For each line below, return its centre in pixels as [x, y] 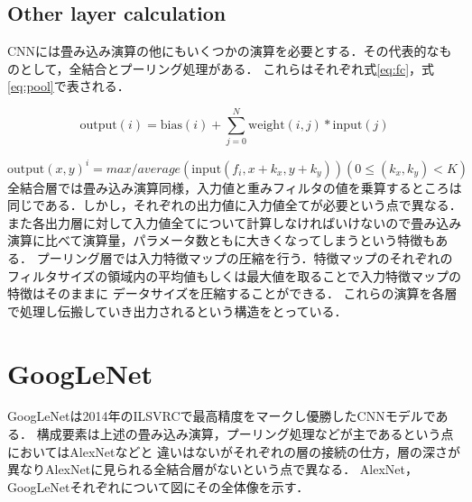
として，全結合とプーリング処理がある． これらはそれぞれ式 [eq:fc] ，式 [227, 68]
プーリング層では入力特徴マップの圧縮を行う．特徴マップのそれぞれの [245, 257]
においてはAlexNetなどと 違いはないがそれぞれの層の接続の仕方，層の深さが [234, 451]
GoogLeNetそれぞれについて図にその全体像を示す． [158, 486]
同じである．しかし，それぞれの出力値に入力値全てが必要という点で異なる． [235, 205]
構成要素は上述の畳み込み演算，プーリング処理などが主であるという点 [245, 434]
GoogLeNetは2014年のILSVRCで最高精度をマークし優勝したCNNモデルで [222, 416]
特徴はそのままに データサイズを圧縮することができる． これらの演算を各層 [232, 293]
